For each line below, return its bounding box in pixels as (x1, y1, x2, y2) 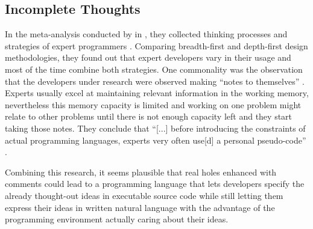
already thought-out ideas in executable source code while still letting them (5, 189, 283, 201)
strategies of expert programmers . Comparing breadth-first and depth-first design (5, 39, 308, 52)
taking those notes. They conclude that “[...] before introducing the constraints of (5, 121, 306, 134)
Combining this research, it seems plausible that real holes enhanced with (5, 165, 277, 178)
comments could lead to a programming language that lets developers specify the (5, 177, 305, 190)
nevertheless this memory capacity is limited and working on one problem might (5, 98, 302, 111)
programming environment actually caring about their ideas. (5, 213, 229, 225)
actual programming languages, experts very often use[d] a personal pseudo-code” (5, 133, 306, 146)
